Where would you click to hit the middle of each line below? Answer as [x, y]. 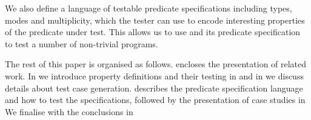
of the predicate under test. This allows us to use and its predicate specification [153, 32]
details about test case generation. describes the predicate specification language [154, 88]
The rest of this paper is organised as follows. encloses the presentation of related [156, 64]
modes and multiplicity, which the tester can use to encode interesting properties [155, 20]
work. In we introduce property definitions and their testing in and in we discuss [154, 75]
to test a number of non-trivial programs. [82, 43]
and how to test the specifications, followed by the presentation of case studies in [155, 100]
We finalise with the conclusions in [69, 111]
